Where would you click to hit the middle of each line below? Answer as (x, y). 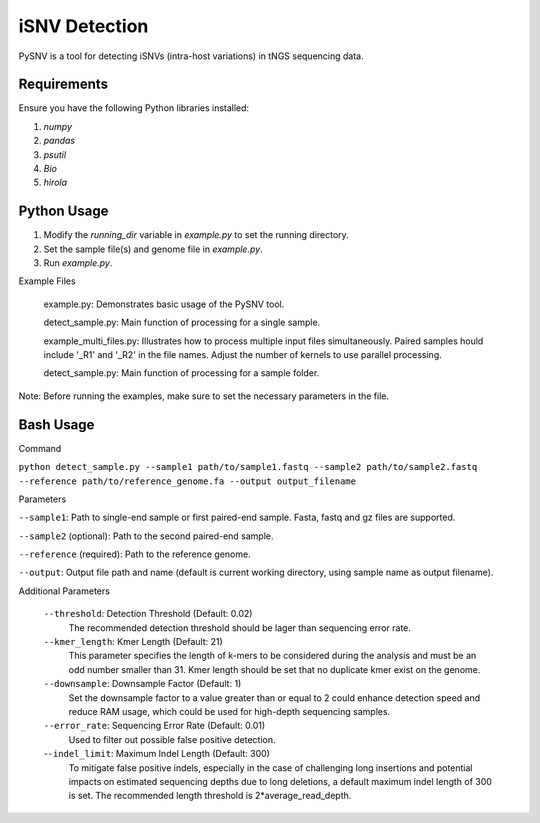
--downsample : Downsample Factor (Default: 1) (142, 684)
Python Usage (63, 211)
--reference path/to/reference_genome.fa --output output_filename (187, 481)
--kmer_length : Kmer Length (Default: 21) (133, 642)
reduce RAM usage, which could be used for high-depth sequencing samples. (229, 711)
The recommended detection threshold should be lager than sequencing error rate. (240, 627)
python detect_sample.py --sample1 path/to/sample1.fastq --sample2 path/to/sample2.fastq (248, 467)
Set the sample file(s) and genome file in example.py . (153, 249)
